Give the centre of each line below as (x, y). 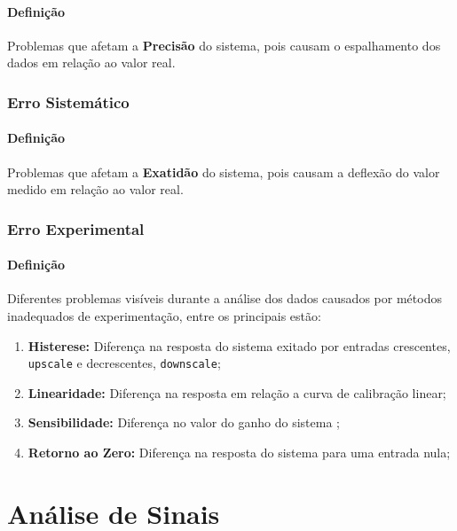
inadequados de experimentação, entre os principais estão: (164, 316)
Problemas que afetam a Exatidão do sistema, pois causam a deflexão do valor (224, 172)
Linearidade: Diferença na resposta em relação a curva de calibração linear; (237, 392)
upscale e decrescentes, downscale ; (124, 363)
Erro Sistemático (68, 102)
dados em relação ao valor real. (91, 62)
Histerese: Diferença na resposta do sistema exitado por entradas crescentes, (239, 345)
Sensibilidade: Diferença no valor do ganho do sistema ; (184, 422)
